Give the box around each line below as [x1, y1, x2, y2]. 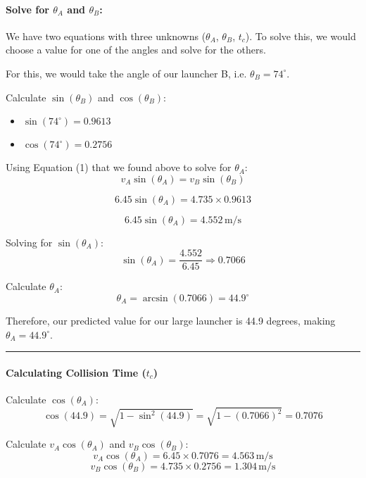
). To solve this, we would [245, 28, 356, 43]
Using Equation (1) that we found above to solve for [6, 160, 232, 175]
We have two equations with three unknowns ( [6, 28, 206, 43]
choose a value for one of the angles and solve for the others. [6, 42, 266, 57]
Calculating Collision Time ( [6, 365, 146, 379]
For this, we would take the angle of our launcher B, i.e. [6, 65, 247, 80]
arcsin [142, 294, 168, 304]
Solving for [6, 234, 53, 249]
